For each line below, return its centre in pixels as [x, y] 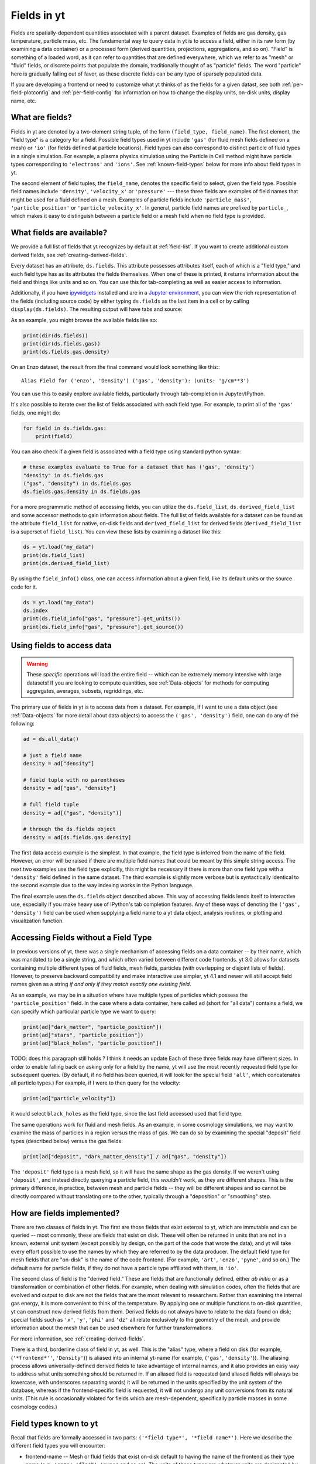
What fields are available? [59, 233]
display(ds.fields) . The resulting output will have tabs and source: [97, 309]
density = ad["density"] [59, 764]
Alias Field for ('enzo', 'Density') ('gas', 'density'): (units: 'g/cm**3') [135, 380]
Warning [37, 663]
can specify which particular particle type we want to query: [83, 1011]
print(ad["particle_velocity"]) [70, 1099]
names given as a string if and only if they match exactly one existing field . [101, 984]
